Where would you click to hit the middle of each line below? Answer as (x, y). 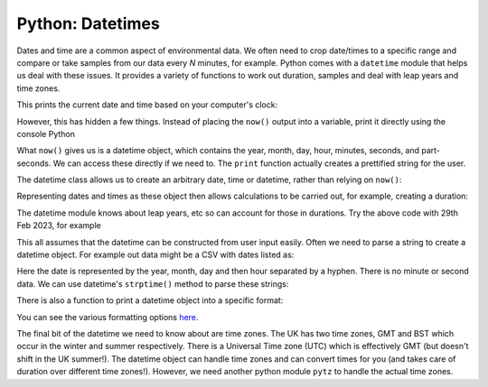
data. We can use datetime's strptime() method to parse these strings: (153, 283)
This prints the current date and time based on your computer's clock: (147, 105)
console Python (46, 134)
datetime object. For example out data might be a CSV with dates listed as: (155, 255)
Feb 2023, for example (59, 226)
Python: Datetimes (88, 23)
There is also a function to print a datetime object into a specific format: (150, 300)
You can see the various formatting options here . (108, 317)
